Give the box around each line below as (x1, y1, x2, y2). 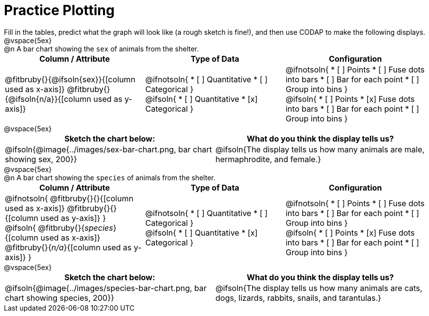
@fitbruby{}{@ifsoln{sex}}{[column (5, 74, 135, 84)
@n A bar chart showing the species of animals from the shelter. (4, 173, 215, 182)
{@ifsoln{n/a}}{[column (5, 94, 91, 104)
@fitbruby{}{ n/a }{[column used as (5, 242, 132, 252)
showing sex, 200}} (5, 154, 77, 164)
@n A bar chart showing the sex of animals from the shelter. (4, 44, 199, 53)
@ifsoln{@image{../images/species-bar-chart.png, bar (5, 283, 207, 293)
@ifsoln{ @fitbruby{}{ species (5, 222, 113, 233)
